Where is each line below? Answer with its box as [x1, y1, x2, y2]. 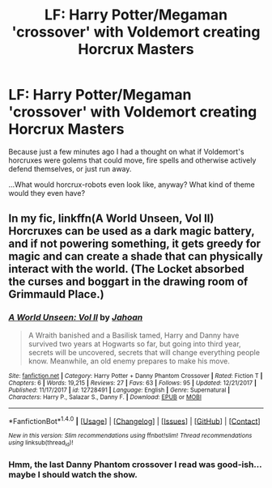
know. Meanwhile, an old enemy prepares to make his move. [28, 356, 231, 366]
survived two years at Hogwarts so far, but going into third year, [28, 338, 241, 349]
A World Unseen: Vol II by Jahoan [8, 312, 143, 323]
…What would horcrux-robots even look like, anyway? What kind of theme [8, 180, 255, 189]
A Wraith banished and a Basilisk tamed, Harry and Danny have [28, 330, 240, 340]
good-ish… [217, 459, 263, 470]
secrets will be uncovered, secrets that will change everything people [28, 347, 261, 357]
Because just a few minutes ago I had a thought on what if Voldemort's [8, 146, 244, 156]
